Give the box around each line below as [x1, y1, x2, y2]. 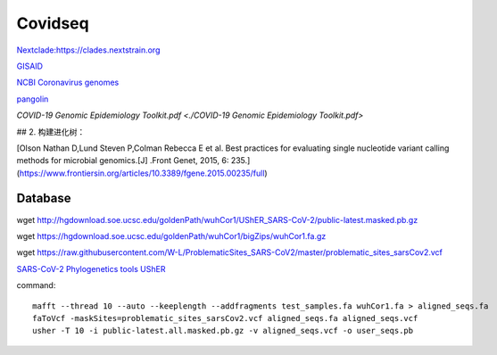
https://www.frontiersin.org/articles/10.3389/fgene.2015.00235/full [19, 168, 265, 178]
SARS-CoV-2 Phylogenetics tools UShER [16, 263, 166, 274]
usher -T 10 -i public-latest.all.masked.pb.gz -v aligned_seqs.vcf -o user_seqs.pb [32, 326, 414, 336]
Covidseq [16, 13, 89, 33]
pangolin [16, 94, 49, 104]
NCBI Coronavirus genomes [16, 77, 120, 88]
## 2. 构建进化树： [16, 126, 86, 137]
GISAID [16, 61, 44, 71]
